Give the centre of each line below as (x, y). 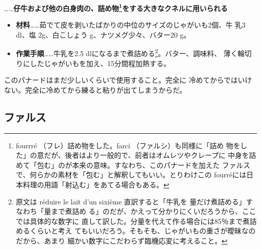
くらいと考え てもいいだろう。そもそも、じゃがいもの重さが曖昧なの (143, 231)
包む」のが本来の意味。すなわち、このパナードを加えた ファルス (144, 165)
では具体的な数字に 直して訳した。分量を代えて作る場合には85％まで (129, 221)
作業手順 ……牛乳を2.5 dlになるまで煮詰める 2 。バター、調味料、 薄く (127, 53)
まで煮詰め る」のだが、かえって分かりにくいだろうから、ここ (154, 211)
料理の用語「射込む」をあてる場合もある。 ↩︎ (96, 185)
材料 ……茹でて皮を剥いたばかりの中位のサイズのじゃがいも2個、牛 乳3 (131, 25)
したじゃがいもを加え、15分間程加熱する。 (100, 63)
